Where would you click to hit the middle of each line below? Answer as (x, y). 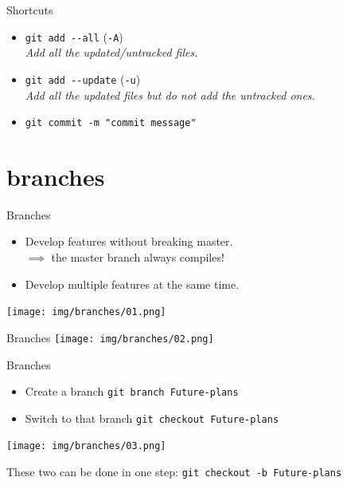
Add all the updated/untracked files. (111, 52)
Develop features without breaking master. (129, 241)
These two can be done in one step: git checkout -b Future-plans (174, 472)
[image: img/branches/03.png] (86, 446)
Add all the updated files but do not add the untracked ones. (170, 95)
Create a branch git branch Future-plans (132, 391)
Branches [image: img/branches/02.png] (110, 337)
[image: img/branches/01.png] (86, 312)
